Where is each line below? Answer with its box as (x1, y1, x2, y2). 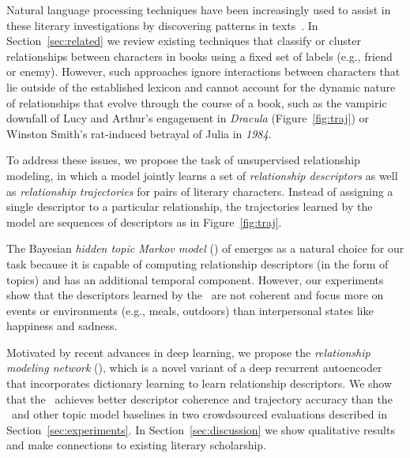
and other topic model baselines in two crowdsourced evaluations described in (11, 406, 387, 422)
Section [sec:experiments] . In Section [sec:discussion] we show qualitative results (6, 421, 395, 437)
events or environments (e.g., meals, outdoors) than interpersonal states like (6, 302, 374, 318)
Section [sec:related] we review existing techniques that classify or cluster (6, 32, 361, 49)
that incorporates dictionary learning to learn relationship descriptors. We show (6, 375, 393, 392)
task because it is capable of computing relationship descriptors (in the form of (6, 255, 389, 272)
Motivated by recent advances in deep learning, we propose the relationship (6, 343, 371, 360)
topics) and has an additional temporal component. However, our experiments (6, 271, 384, 287)
